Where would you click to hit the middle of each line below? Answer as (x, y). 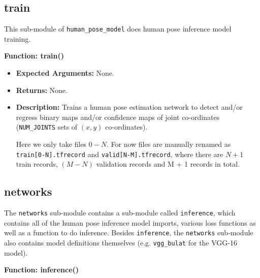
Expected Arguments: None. (65, 73)
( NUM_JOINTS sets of (47, 127)
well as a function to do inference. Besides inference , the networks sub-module (129, 233)
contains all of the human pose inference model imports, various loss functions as (130, 222)
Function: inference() (42, 270)
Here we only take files (51, 144)
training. (18, 38)
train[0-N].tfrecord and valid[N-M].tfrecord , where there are (120, 154)
